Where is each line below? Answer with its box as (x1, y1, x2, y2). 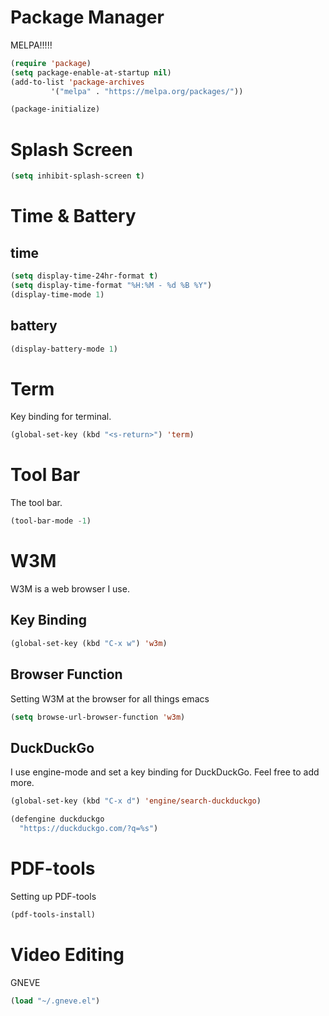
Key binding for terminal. (10, 411, 112, 423)
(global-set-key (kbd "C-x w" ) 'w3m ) (10, 638, 168, 648)
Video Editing (10, 943, 125, 966)
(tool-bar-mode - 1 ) (10, 516, 92, 526)
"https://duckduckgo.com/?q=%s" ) (19, 823, 159, 833)
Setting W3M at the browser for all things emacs (10, 692, 210, 705)
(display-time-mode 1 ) (10, 289, 105, 300)
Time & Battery (10, 205, 137, 228)
